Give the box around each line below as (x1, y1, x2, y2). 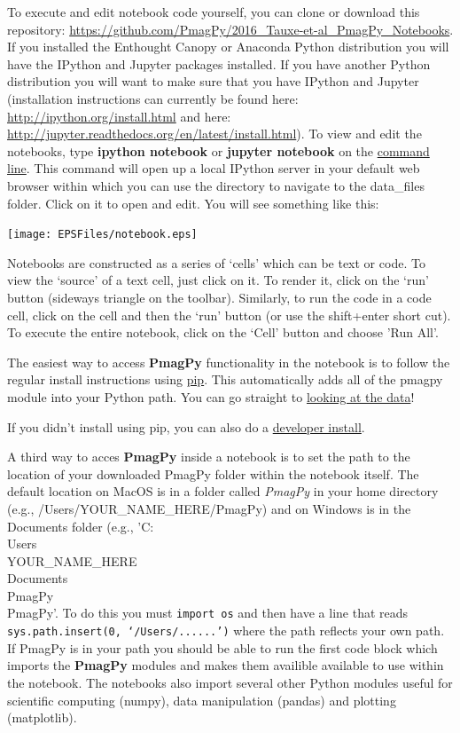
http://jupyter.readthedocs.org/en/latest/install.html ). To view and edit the (7, 124, 422, 143)
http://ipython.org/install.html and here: (7, 106, 231, 125)
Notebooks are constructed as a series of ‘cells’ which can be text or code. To (7, 253, 425, 272)
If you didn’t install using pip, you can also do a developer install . (7, 417, 365, 436)
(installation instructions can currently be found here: (7, 89, 299, 107)
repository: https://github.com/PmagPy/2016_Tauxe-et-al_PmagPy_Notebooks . (7, 20, 454, 38)
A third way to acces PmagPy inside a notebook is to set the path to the (7, 447, 410, 466)
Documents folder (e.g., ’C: (7, 516, 154, 535)
